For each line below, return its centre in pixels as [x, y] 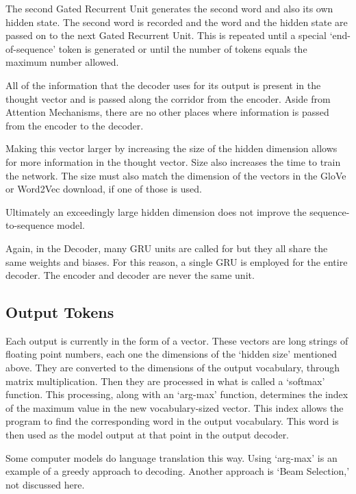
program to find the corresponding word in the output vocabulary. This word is [172, 421]
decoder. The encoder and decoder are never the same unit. [130, 275]
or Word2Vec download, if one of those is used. [104, 189]
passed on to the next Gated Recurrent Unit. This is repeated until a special [166, 35]
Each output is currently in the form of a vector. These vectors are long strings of [177, 340]
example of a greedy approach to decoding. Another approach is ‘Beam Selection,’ [178, 471]
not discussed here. [45, 484]
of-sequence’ [31, 48]
